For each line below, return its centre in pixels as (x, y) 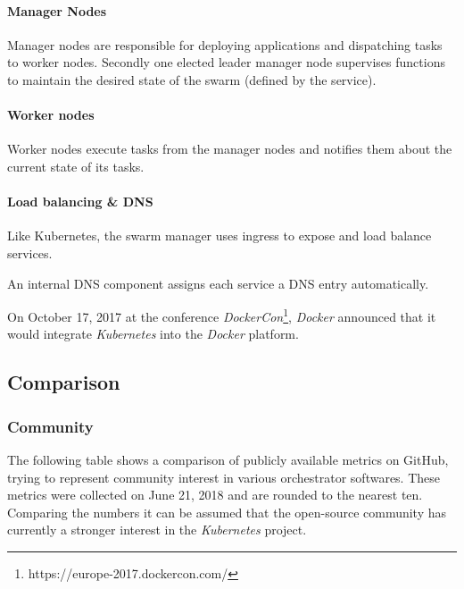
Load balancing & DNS (80, 202)
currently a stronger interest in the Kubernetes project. (157, 530)
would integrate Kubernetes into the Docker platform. (153, 334)
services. (30, 252)
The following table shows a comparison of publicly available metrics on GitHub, (228, 459)
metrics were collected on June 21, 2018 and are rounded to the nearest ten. (215, 495)
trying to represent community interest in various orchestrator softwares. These (224, 477)
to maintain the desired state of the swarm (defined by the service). (192, 79)
